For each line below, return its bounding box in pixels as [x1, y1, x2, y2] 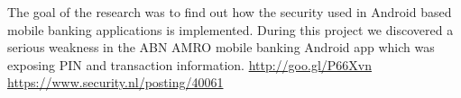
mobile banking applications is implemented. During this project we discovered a [7, 20, 454, 39]
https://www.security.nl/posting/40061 [7, 73, 224, 92]
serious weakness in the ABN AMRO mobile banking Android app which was [7, 38, 435, 57]
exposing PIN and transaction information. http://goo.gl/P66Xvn [7, 55, 372, 74]
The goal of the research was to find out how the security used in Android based [7, 3, 452, 21]
